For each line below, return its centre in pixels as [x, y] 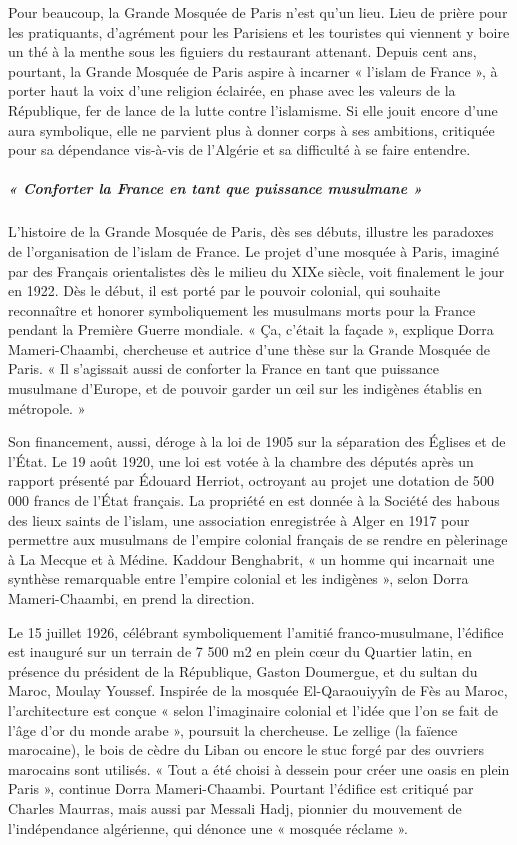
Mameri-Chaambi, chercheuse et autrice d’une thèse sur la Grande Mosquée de [249, 348]
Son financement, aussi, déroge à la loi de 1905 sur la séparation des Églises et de [257, 441]
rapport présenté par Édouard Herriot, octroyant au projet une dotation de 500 [251, 480]
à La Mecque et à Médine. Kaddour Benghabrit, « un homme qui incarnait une [251, 558]
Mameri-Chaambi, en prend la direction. [131, 598]
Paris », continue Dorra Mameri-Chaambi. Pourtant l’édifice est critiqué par [241, 788]
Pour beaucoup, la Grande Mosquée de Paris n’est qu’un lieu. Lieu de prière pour [258, 12]
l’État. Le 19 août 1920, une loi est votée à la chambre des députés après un [241, 460]
